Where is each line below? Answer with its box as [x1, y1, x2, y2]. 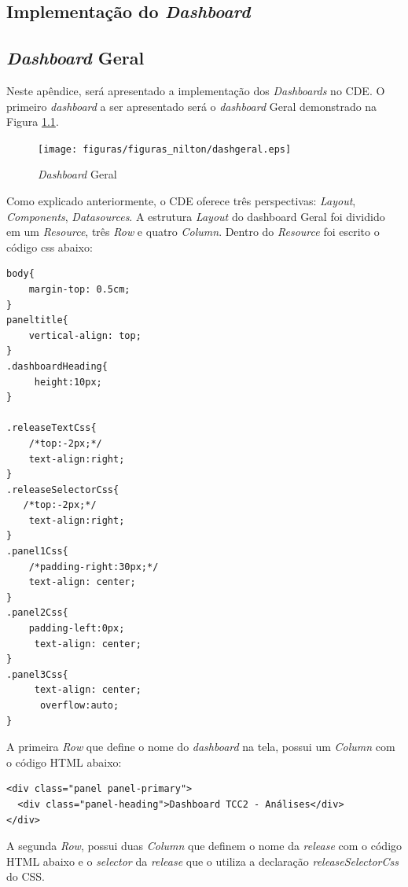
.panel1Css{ [6, 546, 68, 558]
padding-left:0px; [28, 623, 125, 635]
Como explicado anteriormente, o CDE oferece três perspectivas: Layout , [6, 193, 356, 209]
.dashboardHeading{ [6, 360, 108, 372]
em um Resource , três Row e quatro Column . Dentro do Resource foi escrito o [6, 223, 380, 240]
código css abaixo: [6, 238, 93, 255]
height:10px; [34, 376, 102, 388]
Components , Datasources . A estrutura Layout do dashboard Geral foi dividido [6, 208, 385, 224]
